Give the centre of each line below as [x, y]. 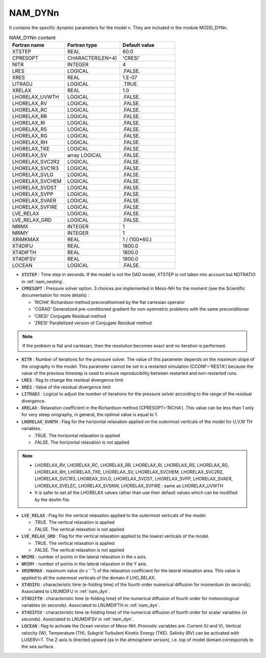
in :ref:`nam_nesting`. [43, 281]
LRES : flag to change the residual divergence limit [72, 380]
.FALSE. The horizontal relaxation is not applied [82, 442]
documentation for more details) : [55, 295]
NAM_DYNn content [33, 38]
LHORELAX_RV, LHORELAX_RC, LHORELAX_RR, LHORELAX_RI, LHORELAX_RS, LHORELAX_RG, [132, 465]
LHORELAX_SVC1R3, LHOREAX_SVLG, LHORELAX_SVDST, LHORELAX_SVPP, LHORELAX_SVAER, [134, 479]
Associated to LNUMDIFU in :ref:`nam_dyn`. [66, 591]
